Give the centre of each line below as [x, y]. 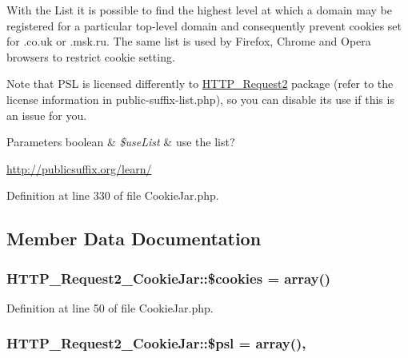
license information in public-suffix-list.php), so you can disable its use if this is [200, 99]
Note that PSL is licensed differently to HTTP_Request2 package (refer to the [200, 84]
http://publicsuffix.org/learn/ [79, 168]
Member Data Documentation [134, 239]
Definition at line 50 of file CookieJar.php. [110, 307]
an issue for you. [47, 115]
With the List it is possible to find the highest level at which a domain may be [200, 10]
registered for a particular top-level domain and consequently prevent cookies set [204, 25]
